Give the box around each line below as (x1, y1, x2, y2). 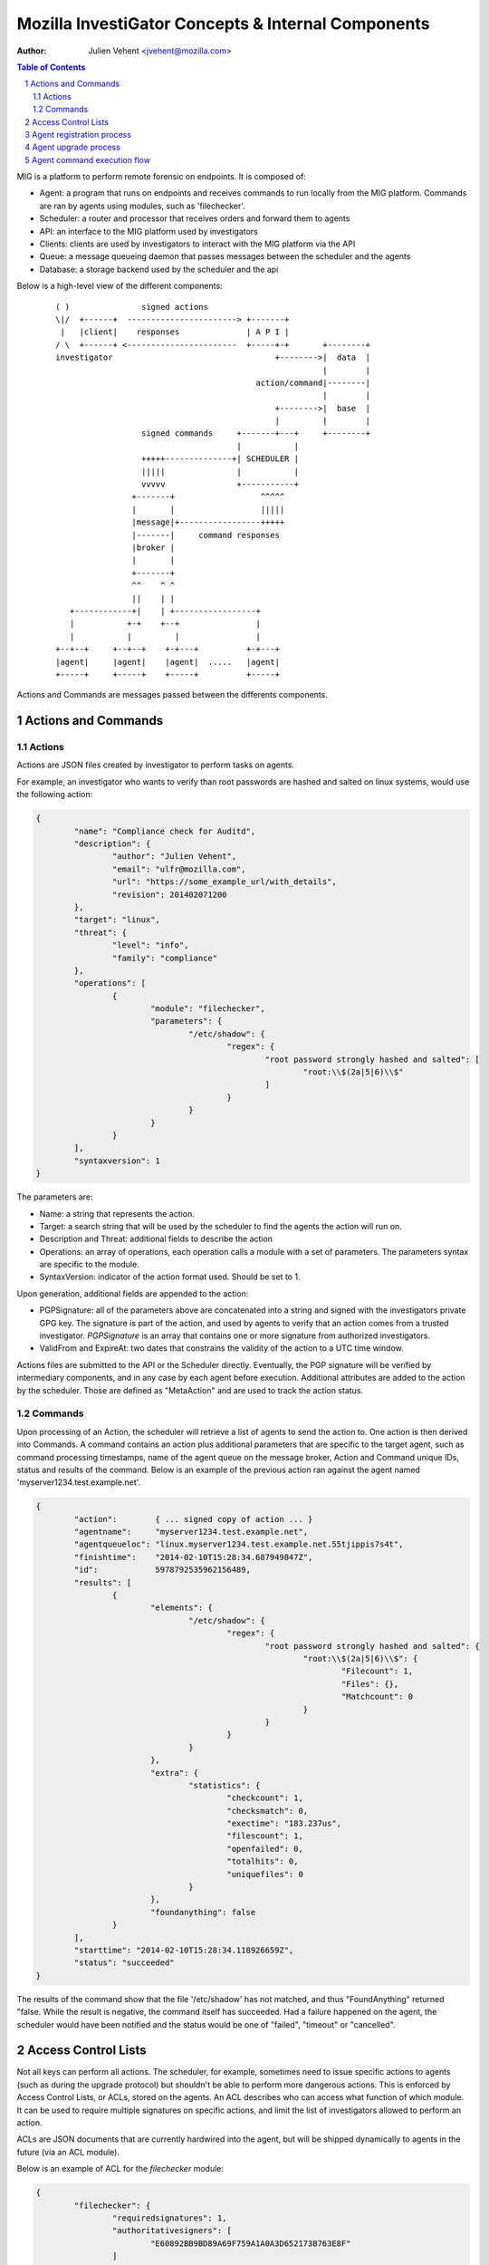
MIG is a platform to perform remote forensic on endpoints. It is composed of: (16, 171, 307, 182)
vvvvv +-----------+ (140, 479, 299, 489)
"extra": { (149, 1768, 199, 1778)
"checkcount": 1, (226, 1793, 303, 1803)
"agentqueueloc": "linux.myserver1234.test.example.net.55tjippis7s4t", (73, 1539, 404, 1549)
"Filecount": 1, (340, 1666, 414, 1676)
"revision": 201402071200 (111, 889, 227, 900)
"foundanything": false (149, 1907, 256, 1917)
